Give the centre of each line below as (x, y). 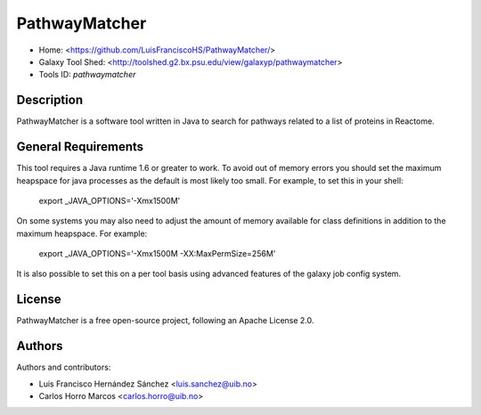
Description (50, 100)
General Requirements (80, 147)
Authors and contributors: (64, 367)
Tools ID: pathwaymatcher (87, 75)
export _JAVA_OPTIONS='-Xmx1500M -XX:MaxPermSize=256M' (157, 254)
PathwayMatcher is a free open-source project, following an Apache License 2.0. (165, 321)
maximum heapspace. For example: (82, 233)
